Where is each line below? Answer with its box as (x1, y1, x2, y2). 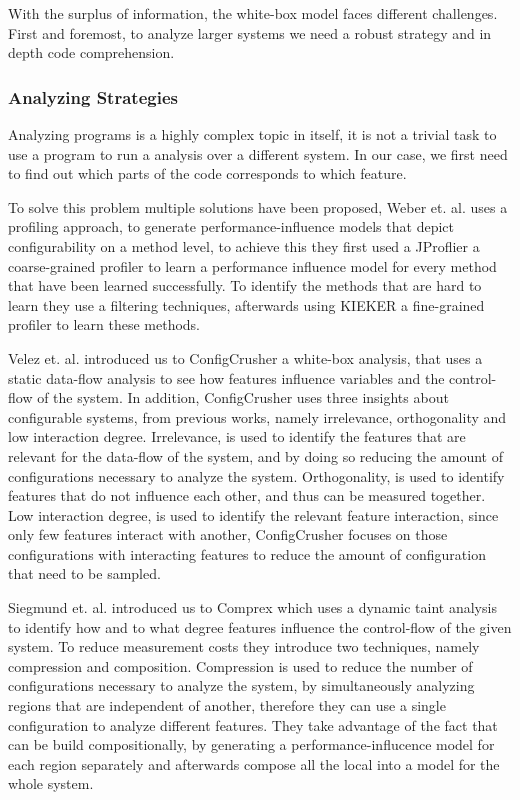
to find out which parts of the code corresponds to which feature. (8, 163, 407, 184)
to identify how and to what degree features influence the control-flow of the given (8, 616, 512, 637)
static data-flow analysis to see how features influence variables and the (8, 367, 445, 388)
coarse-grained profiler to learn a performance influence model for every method (8, 255, 497, 276)
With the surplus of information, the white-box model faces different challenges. (8, 3, 498, 23)
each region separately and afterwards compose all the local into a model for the (8, 753, 500, 774)
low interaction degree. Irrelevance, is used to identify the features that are (8, 426, 466, 447)
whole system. (8, 773, 94, 794)
